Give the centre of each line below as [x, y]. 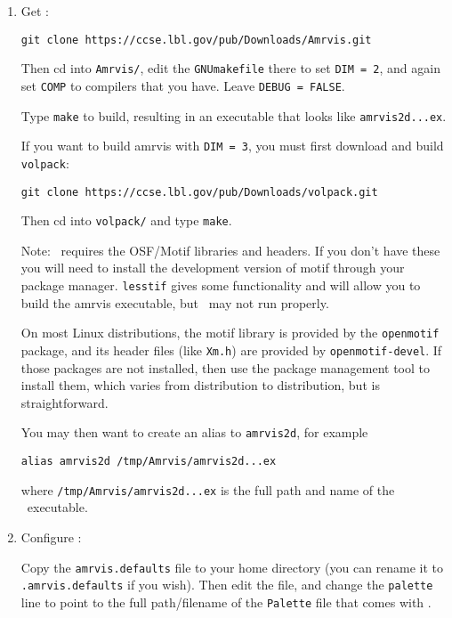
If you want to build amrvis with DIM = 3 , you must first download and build [232, 146]
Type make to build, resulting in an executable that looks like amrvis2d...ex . [234, 115]
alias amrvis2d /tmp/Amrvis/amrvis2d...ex [149, 462]
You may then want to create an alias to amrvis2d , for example [194, 432]
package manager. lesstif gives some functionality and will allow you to [221, 285]
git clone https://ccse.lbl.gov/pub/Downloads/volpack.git [199, 192]
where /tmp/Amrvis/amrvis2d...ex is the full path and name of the [208, 489]
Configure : [51, 537]
